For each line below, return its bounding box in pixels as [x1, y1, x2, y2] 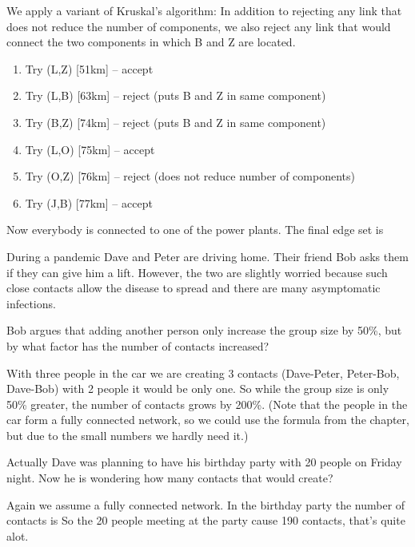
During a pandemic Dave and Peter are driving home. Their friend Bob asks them [6, 248, 409, 264]
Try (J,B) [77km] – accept [25, 194, 153, 211]
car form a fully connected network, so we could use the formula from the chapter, [6, 411, 409, 428]
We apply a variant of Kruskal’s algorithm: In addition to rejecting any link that [6, 2, 402, 18]
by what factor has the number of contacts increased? [6, 337, 269, 354]
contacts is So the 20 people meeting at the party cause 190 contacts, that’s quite [6, 512, 405, 529]
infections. [6, 295, 56, 311]
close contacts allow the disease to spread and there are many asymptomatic [6, 279, 381, 296]
